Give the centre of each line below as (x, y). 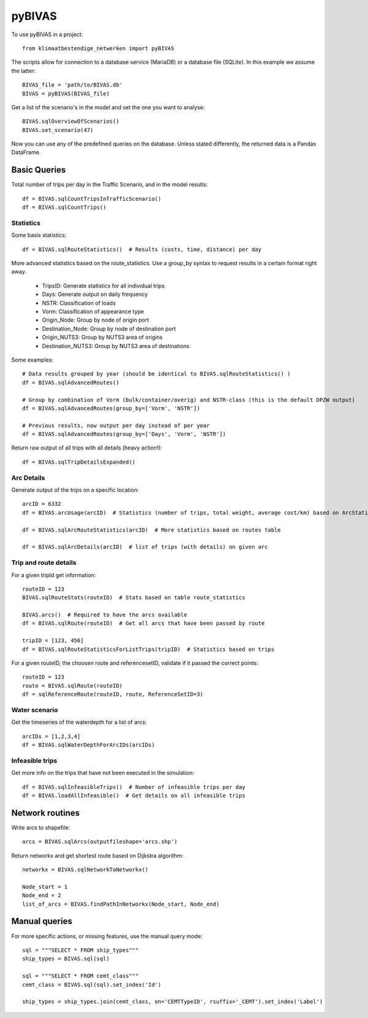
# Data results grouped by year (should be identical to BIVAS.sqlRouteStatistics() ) (156, 374)
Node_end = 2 (42, 896)
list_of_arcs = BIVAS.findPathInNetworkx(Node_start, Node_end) (121, 904)
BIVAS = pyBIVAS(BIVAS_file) (66, 93)
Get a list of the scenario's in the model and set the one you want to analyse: (108, 107)
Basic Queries (39, 170)
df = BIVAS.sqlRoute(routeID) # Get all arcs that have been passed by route (144, 624)
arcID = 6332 (42, 504)
